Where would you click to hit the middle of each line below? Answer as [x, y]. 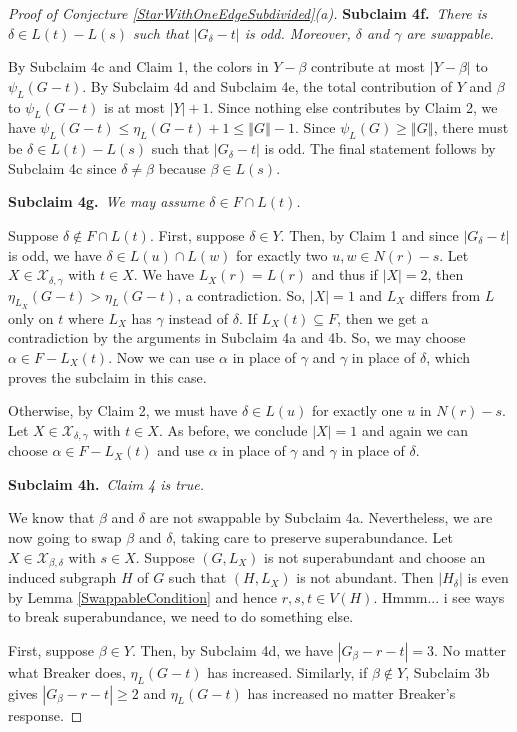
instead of [198, 317]
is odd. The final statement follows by [380, 148]
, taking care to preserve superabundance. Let [312, 537]
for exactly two [282, 254]
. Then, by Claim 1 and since [369, 234]
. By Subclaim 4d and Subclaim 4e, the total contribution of [267, 85]
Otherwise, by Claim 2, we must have [123, 410]
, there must [471, 127]
